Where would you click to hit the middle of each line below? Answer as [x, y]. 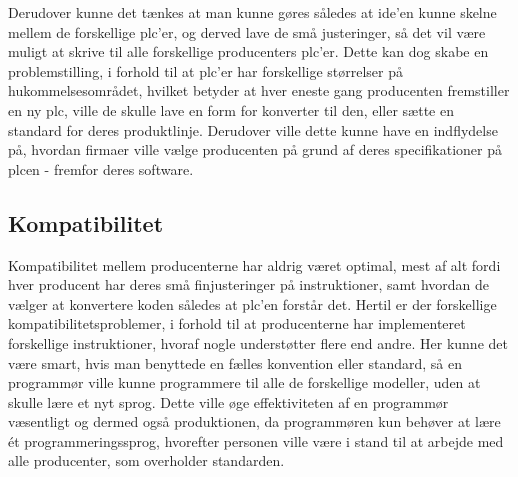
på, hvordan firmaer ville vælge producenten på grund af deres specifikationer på [255, 149]
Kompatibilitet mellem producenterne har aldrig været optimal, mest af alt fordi [254, 264]
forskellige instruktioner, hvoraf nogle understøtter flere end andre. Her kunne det [258, 342]
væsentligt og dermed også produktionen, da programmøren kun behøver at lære [254, 421]
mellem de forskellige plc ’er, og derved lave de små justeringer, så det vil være [247, 31]
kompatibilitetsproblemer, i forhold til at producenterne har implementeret [237, 323]
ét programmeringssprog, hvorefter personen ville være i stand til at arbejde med [256, 440]
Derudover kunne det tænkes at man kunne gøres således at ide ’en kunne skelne [252, 12]
